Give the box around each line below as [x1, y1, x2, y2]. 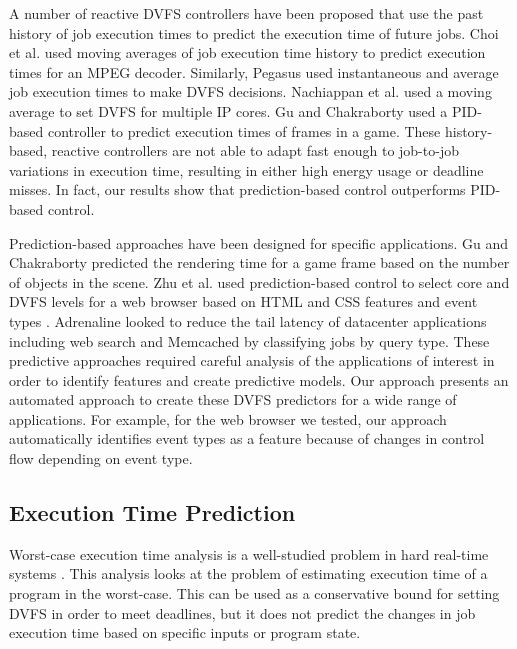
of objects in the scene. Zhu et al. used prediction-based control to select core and [9, 271, 510, 292]
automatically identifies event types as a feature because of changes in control [9, 428, 485, 449]
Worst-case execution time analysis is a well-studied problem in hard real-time [9, 543, 489, 564]
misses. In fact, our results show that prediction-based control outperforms [9, 179, 466, 200]
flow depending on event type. [9, 448, 193, 469]
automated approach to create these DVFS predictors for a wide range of [9, 389, 457, 410]
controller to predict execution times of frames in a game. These [47, 120, 441, 141]
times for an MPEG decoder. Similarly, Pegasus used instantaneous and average [9, 61, 499, 82]
